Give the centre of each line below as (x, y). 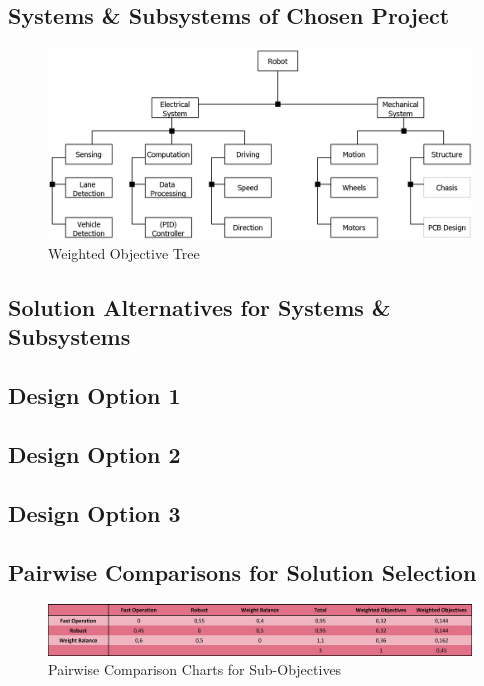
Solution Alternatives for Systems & (199, 307)
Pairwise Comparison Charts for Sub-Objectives (195, 669)
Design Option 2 (94, 454)
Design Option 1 (94, 395)
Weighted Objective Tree (124, 253)
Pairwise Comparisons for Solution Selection (242, 571)
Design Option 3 (94, 512)
